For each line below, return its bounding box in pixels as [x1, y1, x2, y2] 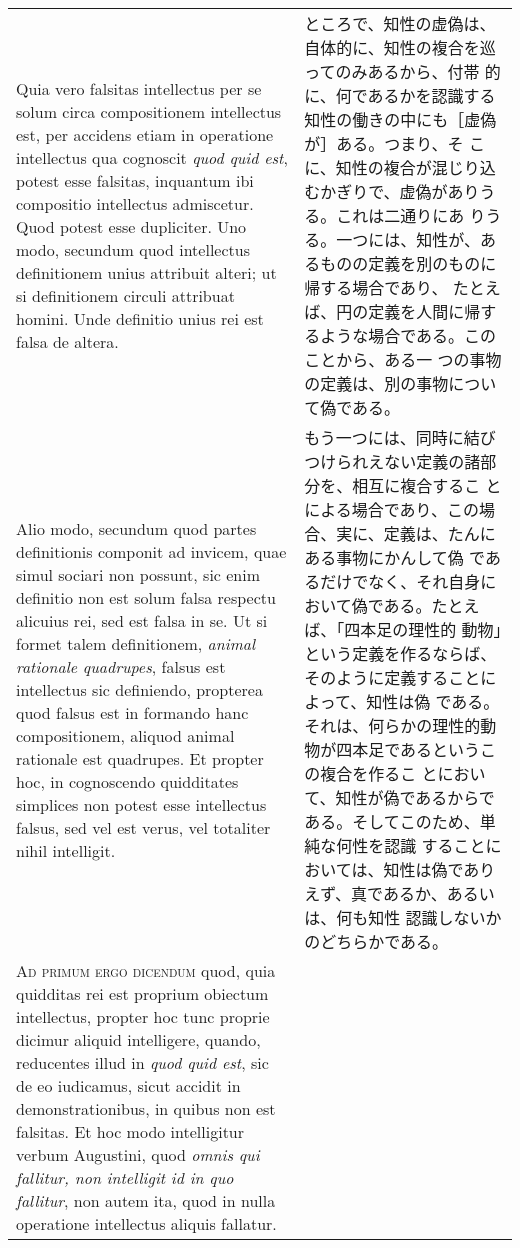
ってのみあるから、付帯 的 [304, 60, 501, 83]
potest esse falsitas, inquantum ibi [16, 169, 254, 192]
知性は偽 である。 [366, 690, 500, 713]
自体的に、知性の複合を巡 [304, 36, 496, 59]
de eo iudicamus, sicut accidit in [16, 1074, 241, 1097]
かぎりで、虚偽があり [320, 180, 480, 203]
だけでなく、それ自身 [320, 570, 481, 593]
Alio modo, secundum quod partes [16, 516, 257, 540]
